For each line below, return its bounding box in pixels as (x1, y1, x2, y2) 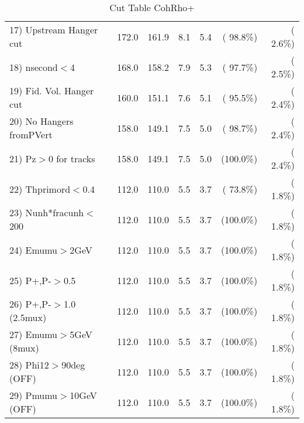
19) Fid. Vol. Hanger (9, 84, 94, 97)
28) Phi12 (9, 358, 49, 371)
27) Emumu (9, 328, 58, 341)
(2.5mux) (9, 311, 47, 324)
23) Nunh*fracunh (9, 206, 84, 219)
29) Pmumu (9, 388, 58, 402)
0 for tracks (48, 151, 95, 165)
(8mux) (9, 341, 39, 354)
